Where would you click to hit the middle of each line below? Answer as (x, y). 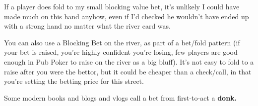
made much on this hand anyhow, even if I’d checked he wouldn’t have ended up (127, 16)
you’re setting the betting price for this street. (74, 81)
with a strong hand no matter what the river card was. (87, 26)
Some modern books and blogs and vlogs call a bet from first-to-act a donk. (121, 97)
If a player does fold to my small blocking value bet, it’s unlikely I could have (122, 6)
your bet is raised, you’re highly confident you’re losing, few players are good (121, 52)
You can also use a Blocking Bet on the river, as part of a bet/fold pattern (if (122, 42)
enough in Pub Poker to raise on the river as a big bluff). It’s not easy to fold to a (129, 61)
